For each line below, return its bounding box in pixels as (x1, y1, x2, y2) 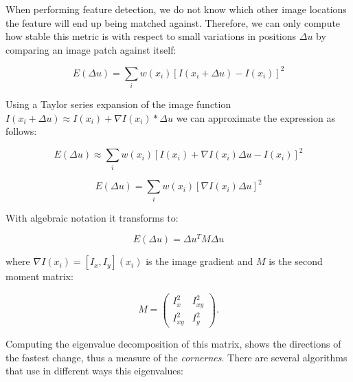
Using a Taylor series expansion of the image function (5, 97, 231, 112)
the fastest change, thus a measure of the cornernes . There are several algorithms (5, 350, 348, 364)
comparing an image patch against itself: (5, 42, 176, 56)
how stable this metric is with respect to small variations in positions (5, 29, 297, 43)
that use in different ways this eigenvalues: (5, 363, 183, 378)
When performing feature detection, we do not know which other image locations (5, 2, 347, 16)
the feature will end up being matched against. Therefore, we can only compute (5, 15, 341, 30)
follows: (5, 124, 37, 138)
